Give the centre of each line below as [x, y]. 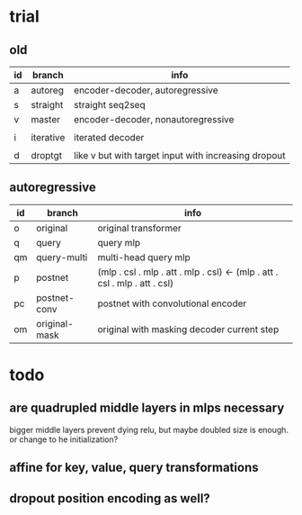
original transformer [139, 228]
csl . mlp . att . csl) [135, 283]
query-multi [62, 257]
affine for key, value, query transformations [134, 468]
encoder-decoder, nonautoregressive [154, 119]
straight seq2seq [109, 105]
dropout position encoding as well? [110, 498]
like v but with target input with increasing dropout [179, 155]
